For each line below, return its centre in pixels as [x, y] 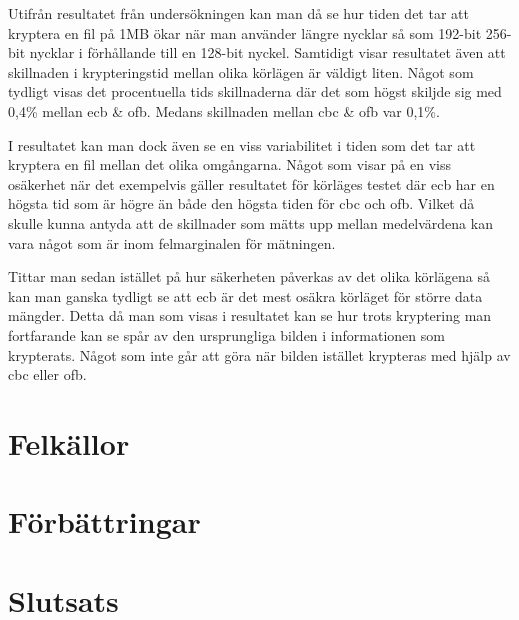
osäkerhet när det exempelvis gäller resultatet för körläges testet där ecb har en [251, 183]
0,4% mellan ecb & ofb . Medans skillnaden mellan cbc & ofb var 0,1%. [224, 110]
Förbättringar [104, 521]
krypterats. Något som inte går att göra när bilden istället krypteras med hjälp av [259, 354]
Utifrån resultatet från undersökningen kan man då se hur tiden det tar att [238, 13]
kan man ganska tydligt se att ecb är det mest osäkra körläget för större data [245, 295]
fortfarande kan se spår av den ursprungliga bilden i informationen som [226, 334]
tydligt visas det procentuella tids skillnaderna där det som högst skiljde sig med [255, 91]
